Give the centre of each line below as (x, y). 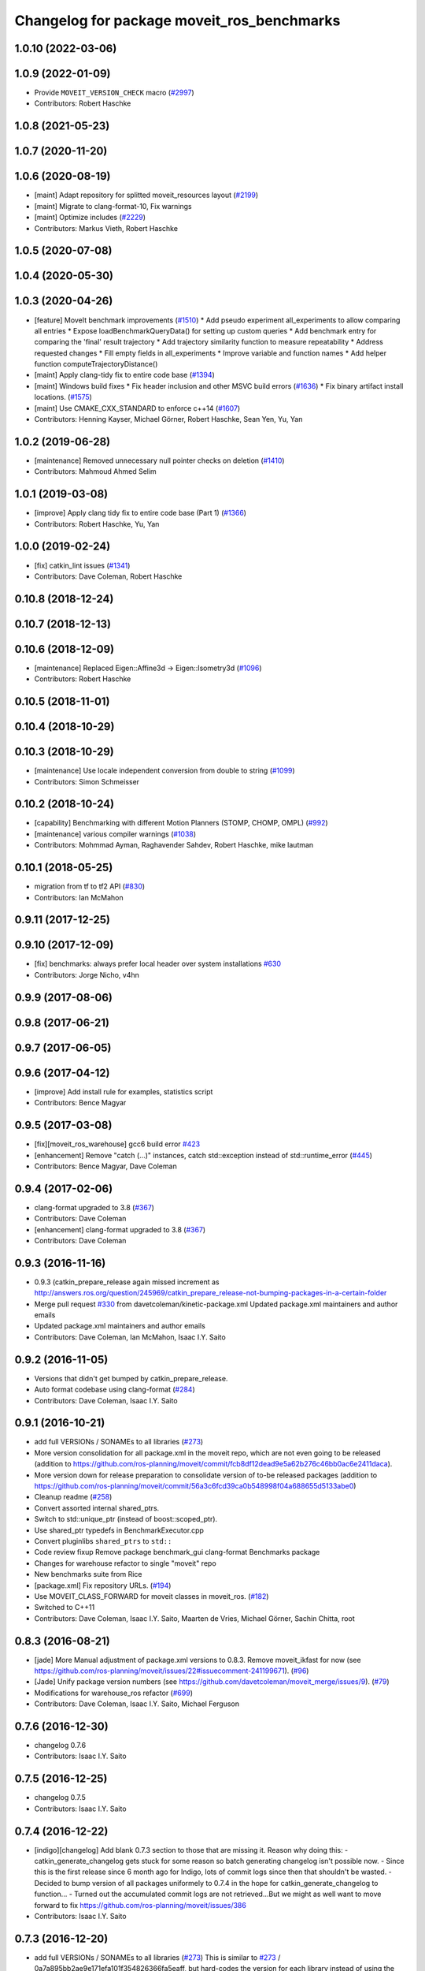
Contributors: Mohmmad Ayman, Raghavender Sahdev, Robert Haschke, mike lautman (174, 845)
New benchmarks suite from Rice (88, 1574)
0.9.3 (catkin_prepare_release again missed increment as (127, 1282)
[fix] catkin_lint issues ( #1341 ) (82, 565)
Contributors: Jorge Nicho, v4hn (87, 974)
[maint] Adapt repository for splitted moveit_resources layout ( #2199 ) (146, 195)
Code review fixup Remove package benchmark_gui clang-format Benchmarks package (177, 1552)
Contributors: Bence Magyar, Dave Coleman (105, 1166)
